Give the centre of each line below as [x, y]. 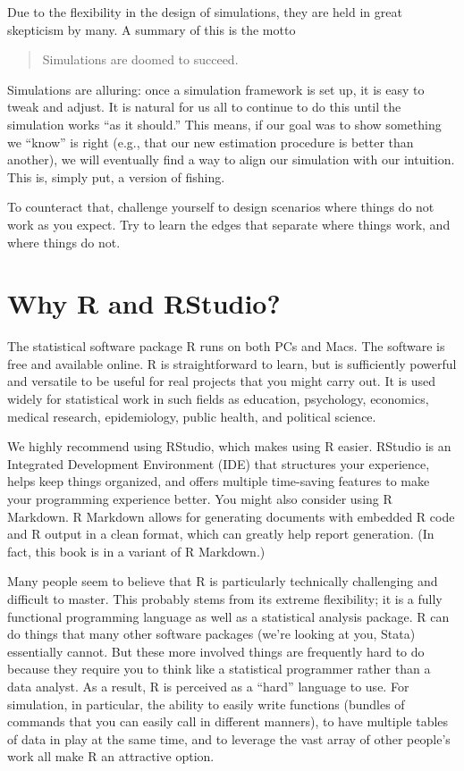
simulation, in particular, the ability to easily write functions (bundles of [206, 704]
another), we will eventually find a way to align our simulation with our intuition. [231, 159]
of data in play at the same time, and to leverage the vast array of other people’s [229, 738]
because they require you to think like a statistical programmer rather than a [219, 669]
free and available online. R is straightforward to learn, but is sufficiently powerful [232, 363]
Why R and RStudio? [144, 303]
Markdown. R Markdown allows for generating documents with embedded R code [231, 516]
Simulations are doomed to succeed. [140, 59]
